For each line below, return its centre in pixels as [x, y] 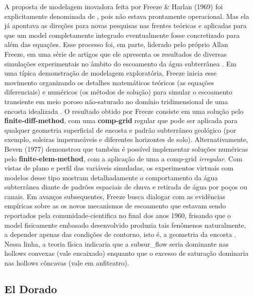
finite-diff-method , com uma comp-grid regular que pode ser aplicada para [121, 120]
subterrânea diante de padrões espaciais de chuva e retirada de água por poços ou [126, 187]
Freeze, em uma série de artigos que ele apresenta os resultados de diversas [116, 54]
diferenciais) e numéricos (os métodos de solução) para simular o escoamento [118, 92]
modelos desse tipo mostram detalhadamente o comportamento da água [111, 177]
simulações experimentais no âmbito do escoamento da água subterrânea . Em [120, 63]
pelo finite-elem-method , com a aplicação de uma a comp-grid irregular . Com [123, 158]
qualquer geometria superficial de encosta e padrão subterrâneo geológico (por [120, 130]
